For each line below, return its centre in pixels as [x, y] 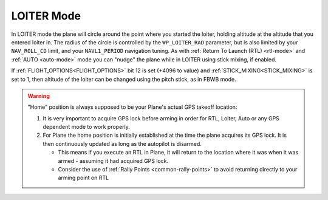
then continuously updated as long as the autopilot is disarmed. [122, 143]
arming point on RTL [84, 178]
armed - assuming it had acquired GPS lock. [113, 160]
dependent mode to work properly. [87, 127]
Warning [39, 96]
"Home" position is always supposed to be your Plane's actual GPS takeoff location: [132, 107]
